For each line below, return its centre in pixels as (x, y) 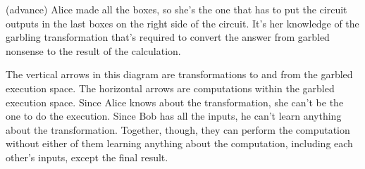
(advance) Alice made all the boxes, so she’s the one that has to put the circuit (177, 9)
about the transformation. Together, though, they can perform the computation (178, 129)
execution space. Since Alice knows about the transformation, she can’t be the (175, 102)
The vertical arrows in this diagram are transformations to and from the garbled (179, 74)
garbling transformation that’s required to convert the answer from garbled (168, 37)
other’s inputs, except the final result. (87, 157)
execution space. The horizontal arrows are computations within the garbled (170, 88)
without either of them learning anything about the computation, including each (179, 143)
